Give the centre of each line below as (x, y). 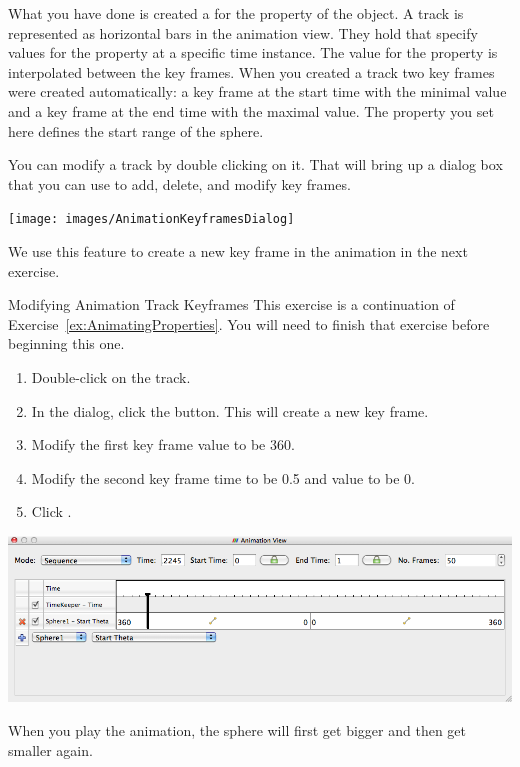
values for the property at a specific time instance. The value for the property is (253, 52)
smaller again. (50, 749)
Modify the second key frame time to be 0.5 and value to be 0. (223, 477)
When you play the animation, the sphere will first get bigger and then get (237, 730)
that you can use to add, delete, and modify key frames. (179, 183)
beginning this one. (66, 343)
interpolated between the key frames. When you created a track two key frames (251, 71)
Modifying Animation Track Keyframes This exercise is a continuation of (231, 304)
